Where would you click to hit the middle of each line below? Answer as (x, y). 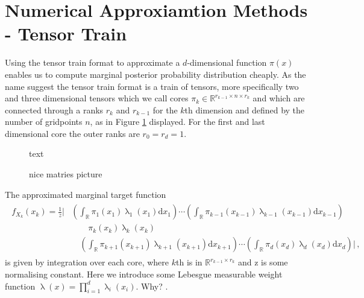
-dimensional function (227, 62)
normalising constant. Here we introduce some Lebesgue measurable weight (144, 274)
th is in (189, 262)
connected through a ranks (54, 109)
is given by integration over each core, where (87, 262)
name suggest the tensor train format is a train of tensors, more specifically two (152, 86)
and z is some (263, 262)
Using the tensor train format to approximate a (93, 62)
